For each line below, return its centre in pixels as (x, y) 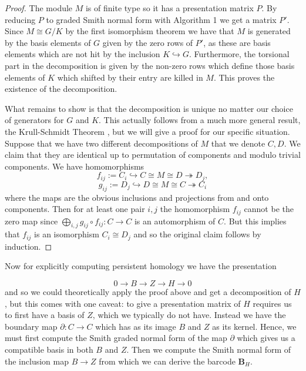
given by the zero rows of (148, 42)
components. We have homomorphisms (75, 166)
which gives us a (266, 338)
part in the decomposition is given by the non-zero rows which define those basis (150, 65)
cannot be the (269, 209)
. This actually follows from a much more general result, (200, 120)
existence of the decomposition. (61, 89)
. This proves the (244, 77)
